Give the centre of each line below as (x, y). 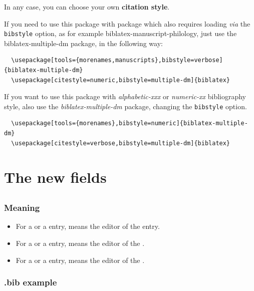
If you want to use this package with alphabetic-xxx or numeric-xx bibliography (125, 96)
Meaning (22, 208)
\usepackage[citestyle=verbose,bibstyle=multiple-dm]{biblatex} (121, 143)
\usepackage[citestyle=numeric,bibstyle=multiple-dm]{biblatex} (121, 80)
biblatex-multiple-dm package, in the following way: (83, 43)
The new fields (55, 177)
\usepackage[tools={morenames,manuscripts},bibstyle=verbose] (117, 60)
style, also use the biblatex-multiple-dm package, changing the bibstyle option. (125, 106)
